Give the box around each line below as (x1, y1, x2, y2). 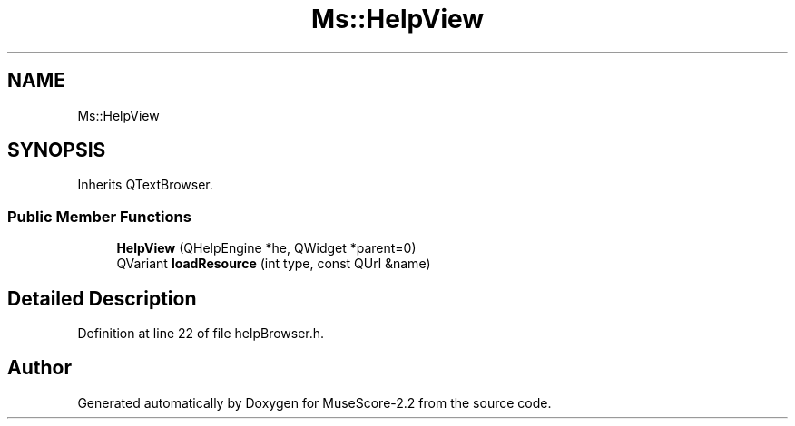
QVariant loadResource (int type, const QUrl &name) (116, 256, 431, 272)
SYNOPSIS (7, 139, 106, 162)
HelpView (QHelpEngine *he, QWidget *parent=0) (116, 240, 417, 257)
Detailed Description (7, 286, 197, 310)
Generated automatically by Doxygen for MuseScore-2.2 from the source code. (77, 394, 552, 411)
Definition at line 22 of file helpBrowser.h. (77, 325, 325, 342)
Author (7, 356, 72, 380)
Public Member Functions (7, 207, 191, 226)
